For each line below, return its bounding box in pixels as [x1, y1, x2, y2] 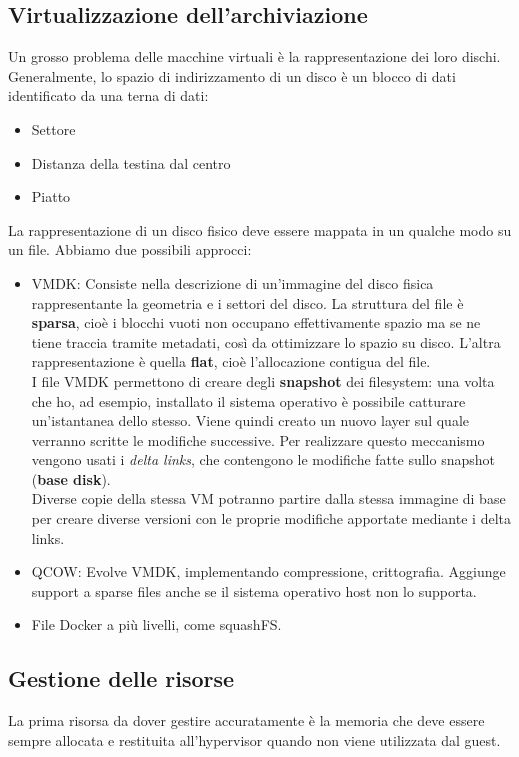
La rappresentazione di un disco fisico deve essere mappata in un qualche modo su [8, 219, 512, 240]
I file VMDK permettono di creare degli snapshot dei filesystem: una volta [31, 370, 495, 391]
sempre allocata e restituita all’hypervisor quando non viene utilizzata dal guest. [8, 729, 501, 750]
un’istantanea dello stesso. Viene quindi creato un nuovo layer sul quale [31, 410, 469, 431]
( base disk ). [31, 468, 111, 489]
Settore [31, 118, 76, 139]
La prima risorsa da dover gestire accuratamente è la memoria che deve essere [8, 710, 485, 731]
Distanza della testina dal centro [31, 152, 231, 173]
